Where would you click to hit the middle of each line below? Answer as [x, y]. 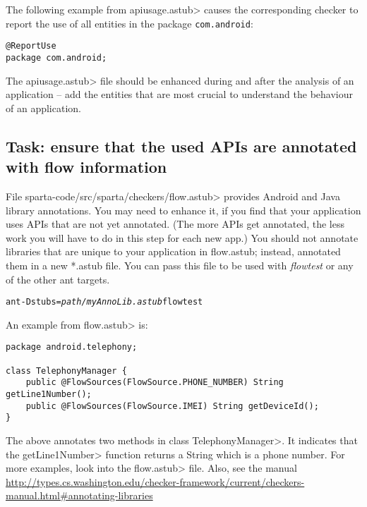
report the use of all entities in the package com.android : [130, 23]
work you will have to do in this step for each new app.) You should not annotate [182, 237]
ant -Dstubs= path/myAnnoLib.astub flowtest [104, 302]
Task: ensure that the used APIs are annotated [181, 146]
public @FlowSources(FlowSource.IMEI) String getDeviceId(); [172, 406]
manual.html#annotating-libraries [79, 495]
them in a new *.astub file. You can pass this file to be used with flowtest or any [180, 265]
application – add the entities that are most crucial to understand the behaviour [179, 94]
